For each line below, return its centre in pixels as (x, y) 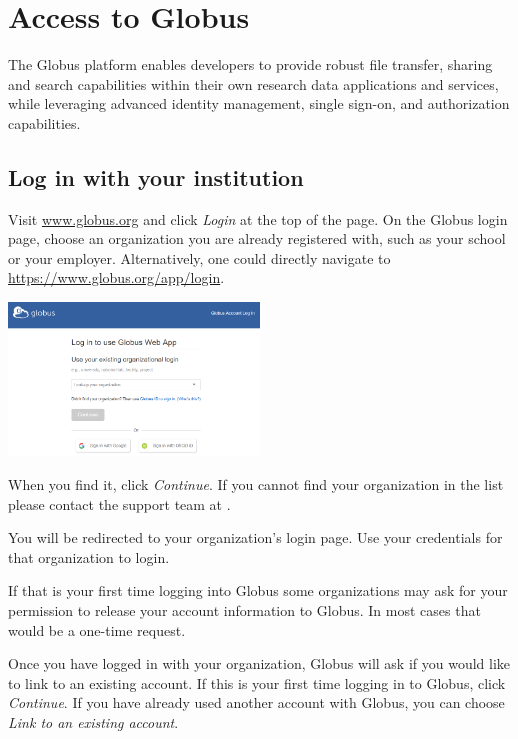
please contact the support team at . (119, 503)
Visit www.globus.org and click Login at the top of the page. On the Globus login (258, 218)
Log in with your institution (156, 176)
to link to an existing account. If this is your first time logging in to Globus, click (257, 682)
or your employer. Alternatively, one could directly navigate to (199, 257)
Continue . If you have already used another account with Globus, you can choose (256, 702)
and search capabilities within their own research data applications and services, (253, 83)
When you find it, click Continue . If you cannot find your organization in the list (256, 484)
